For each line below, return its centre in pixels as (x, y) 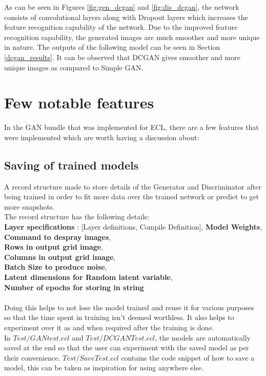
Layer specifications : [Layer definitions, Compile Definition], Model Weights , (133, 227)
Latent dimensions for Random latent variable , (88, 277)
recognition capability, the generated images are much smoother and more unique (132, 37)
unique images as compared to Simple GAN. (74, 67)
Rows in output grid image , (54, 247)
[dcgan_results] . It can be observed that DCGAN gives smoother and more (122, 57)
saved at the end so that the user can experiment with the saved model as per (127, 347)
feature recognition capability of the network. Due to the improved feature (121, 27)
